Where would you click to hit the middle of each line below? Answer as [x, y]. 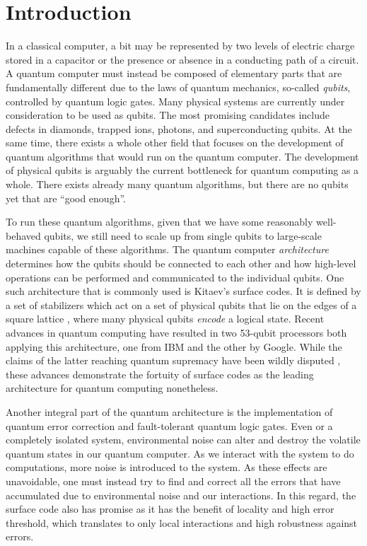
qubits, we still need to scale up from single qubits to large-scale [183, 235]
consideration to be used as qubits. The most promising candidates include [168, 115]
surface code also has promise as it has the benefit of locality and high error [170, 509]
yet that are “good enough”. [66, 198]
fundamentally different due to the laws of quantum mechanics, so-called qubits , [178, 87]
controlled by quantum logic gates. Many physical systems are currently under [175, 101]
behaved [23, 235]
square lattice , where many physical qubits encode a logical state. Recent [165, 319]
